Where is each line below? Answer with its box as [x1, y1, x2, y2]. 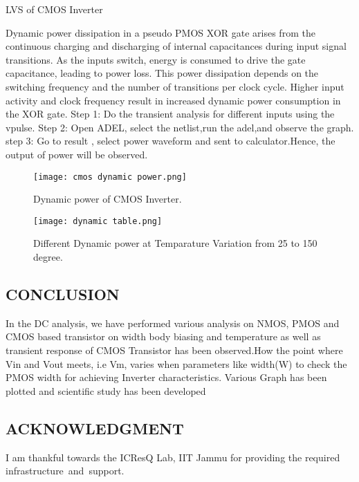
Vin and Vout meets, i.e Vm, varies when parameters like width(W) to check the [6, 356, 347, 371]
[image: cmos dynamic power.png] [33, 172, 187, 182]
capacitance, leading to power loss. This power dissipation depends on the [6, 66, 319, 80]
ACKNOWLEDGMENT [6, 417, 184, 438]
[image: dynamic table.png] [33, 216, 163, 226]
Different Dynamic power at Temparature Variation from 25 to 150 [33, 236, 317, 250]
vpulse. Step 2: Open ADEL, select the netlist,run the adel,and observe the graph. [6, 120, 354, 134]
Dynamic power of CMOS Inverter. [33, 192, 182, 206]
